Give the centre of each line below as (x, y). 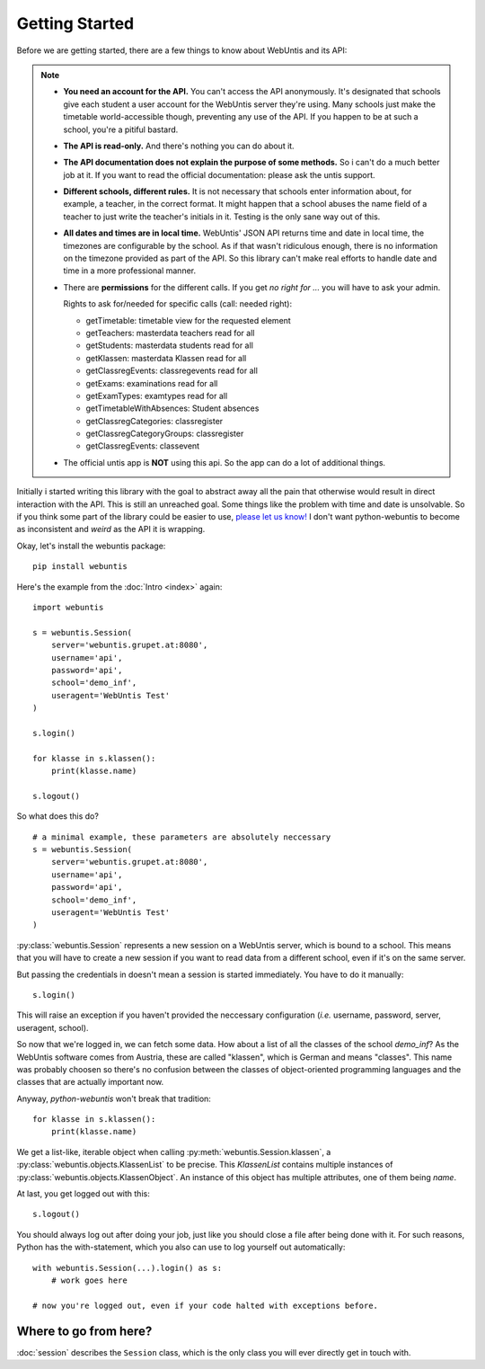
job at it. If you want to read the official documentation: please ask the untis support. (220, 174)
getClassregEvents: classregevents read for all (172, 371)
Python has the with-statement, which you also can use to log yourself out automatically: (181, 1247)
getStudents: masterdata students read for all (169, 345)
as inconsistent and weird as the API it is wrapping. (111, 529)
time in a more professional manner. (130, 271)
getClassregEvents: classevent (143, 446)
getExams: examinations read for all (152, 383)
